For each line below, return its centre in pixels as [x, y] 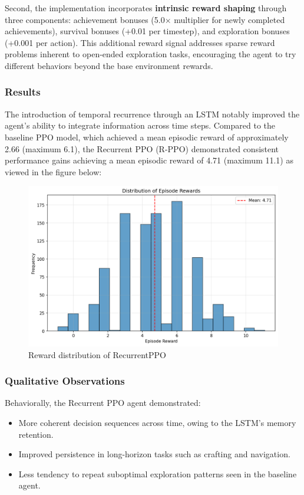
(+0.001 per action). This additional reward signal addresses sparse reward [140, 42]
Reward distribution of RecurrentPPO [97, 354]
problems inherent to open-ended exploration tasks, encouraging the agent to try [151, 54]
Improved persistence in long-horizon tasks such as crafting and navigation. [154, 454]
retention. [36, 434]
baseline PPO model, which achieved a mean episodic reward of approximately [147, 137]
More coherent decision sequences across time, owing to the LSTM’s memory [157, 422]
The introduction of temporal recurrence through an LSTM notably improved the [152, 114]
